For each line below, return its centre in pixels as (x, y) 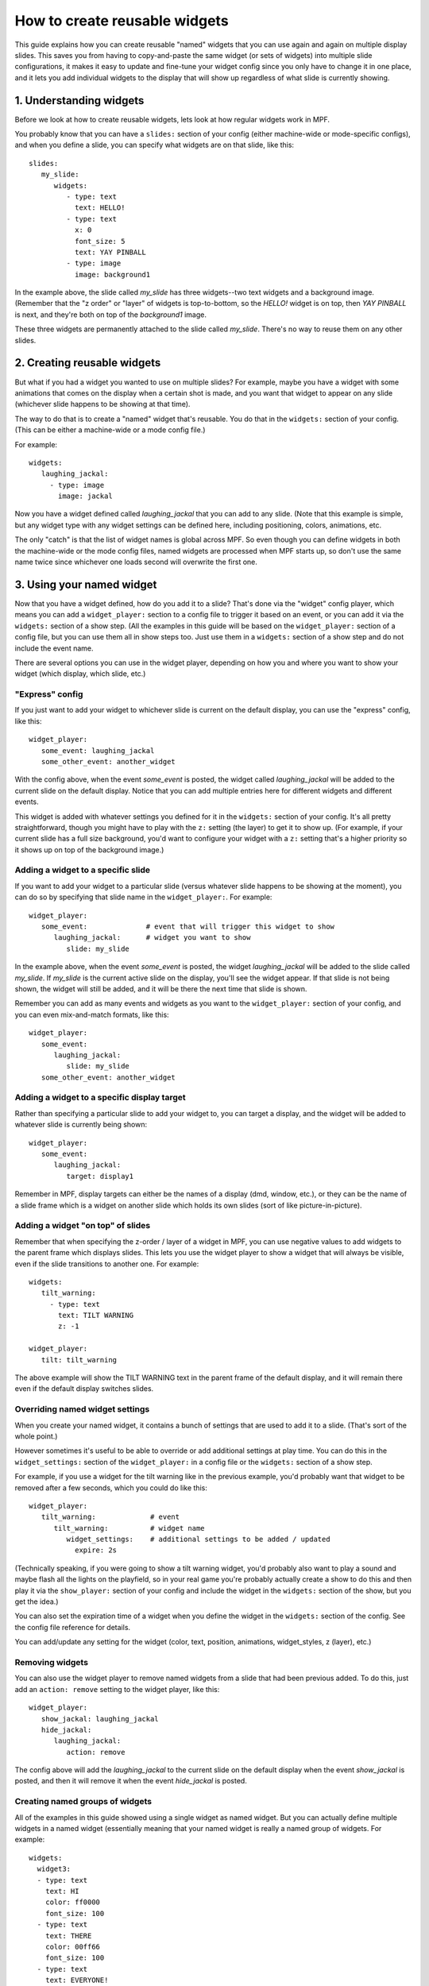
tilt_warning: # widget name (129, 1528)
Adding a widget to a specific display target (100, 1098)
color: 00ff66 (73, 1947)
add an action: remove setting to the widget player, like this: (117, 1689)
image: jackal (85, 496)
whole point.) (36, 1436)
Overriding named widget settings (82, 1409)
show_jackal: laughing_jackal (100, 1719)
